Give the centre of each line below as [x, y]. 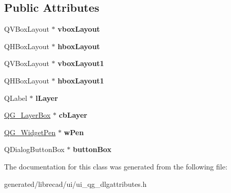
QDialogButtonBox [34, 149]
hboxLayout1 [81, 80]
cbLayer [73, 115]
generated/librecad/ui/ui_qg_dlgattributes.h [75, 184]
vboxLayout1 [81, 63]
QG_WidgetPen [30, 132]
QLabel [16, 98]
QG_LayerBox [27, 115]
